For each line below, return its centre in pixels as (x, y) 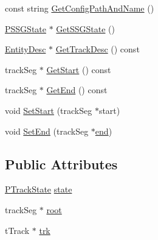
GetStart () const (79, 69)
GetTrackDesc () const (98, 49)
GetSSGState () (85, 28)
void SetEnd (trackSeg (47, 131)
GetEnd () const (77, 90)
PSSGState (26, 28)
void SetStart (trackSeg (49, 110)
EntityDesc (26, 49)
